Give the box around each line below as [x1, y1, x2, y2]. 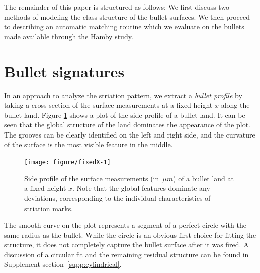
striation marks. [24, 202, 73, 213]
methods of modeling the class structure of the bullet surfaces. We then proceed [4, 11, 250, 22]
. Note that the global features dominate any [72, 183, 210, 193]
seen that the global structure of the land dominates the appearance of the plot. [4, 119, 250, 130]
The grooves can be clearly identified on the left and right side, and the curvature [4, 129, 255, 140]
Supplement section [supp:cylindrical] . [4, 259, 122, 269]
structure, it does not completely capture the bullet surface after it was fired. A [4, 239, 249, 250]
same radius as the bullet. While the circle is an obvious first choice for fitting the [4, 229, 256, 240]
